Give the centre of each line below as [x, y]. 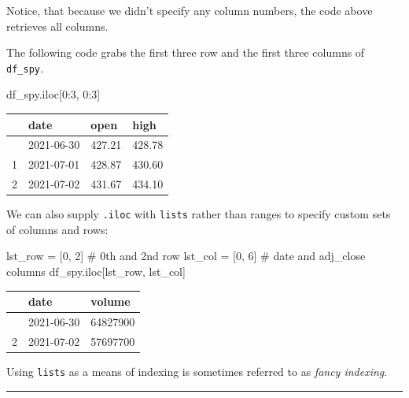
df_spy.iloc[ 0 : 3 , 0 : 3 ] [53, 94]
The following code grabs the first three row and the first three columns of [186, 52]
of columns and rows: [57, 229]
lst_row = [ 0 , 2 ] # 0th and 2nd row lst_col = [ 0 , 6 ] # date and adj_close [186, 256]
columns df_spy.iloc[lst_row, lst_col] [96, 271]
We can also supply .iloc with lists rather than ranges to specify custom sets [199, 214]
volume [111, 301]
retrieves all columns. [57, 26]
